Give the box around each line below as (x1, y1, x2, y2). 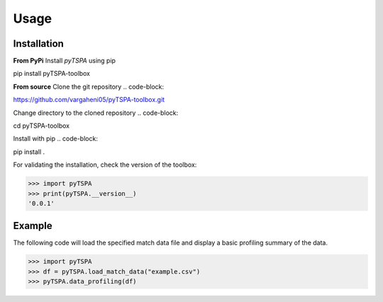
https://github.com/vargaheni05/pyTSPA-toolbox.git (13, 96, 165, 104)
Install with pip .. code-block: (13, 135, 99, 143)
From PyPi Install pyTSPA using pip (13, 57, 116, 65)
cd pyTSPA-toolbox (13, 121, 70, 130)
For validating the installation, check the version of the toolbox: (13, 160, 197, 169)
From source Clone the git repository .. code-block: (13, 82, 165, 91)
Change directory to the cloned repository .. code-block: (13, 108, 179, 117)
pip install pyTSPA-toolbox (13, 69, 90, 78)
